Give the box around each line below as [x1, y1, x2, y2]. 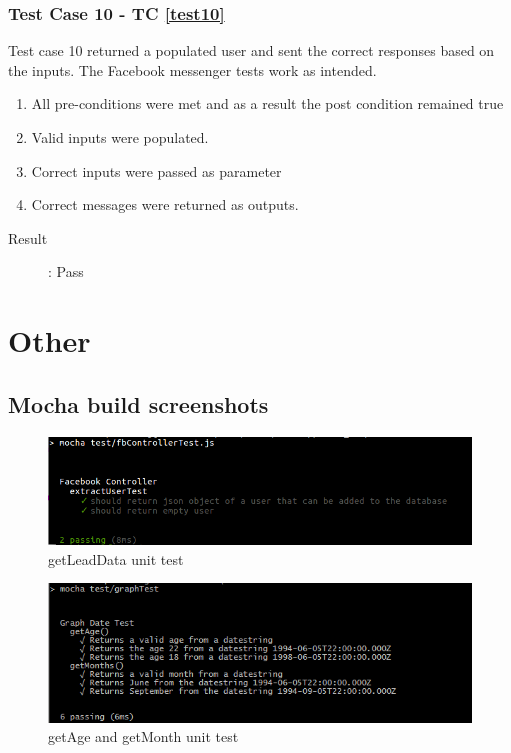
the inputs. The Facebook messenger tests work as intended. [8, 59, 377, 80]
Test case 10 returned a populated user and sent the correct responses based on [8, 40, 495, 61]
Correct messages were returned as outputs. [31, 194, 299, 215]
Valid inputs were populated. [31, 127, 209, 147]
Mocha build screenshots [8, 388, 269, 419]
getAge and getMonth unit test [48, 726, 239, 747]
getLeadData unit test [48, 548, 184, 569]
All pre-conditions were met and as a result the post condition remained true [31, 93, 504, 114]
